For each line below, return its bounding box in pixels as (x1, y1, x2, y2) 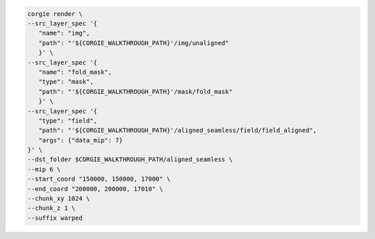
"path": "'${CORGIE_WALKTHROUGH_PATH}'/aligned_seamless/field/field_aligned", (38, 126, 317, 135)
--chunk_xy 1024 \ (27, 195, 90, 203)
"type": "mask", (38, 78, 94, 86)
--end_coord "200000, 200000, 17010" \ (27, 185, 163, 192)
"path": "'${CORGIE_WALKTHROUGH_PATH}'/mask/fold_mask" (38, 88, 233, 95)
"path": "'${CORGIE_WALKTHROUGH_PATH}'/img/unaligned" (38, 39, 229, 47)
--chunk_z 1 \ (27, 204, 76, 212)
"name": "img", (38, 29, 90, 38)
